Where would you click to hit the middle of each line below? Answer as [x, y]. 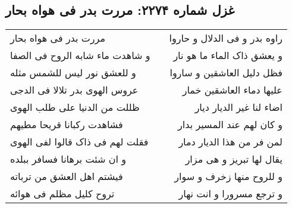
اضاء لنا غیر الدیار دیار [238, 107]
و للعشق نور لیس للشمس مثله [73, 73]
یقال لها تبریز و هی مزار [234, 159]
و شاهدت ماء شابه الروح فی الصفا [80, 55]
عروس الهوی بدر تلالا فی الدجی [74, 90]
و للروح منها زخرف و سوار [228, 176]
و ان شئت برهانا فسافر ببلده [68, 159]
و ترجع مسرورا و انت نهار [230, 194]
